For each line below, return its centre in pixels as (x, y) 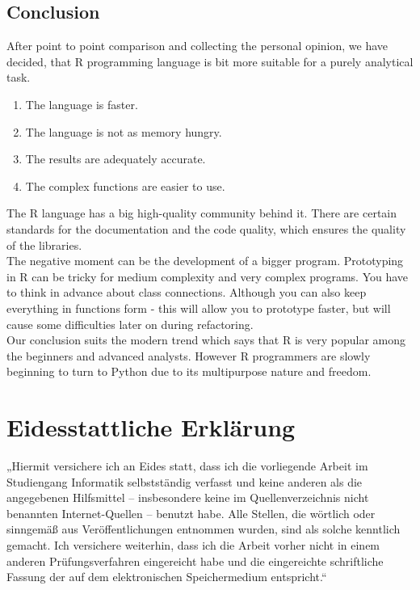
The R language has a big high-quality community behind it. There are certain (202, 213)
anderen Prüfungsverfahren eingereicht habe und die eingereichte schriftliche (195, 560)
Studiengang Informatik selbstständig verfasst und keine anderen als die (185, 481)
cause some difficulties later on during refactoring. (130, 324)
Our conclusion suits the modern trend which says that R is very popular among (206, 340)
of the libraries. (44, 244)
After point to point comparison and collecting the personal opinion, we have (197, 46)
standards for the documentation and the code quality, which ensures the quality (206, 228)
